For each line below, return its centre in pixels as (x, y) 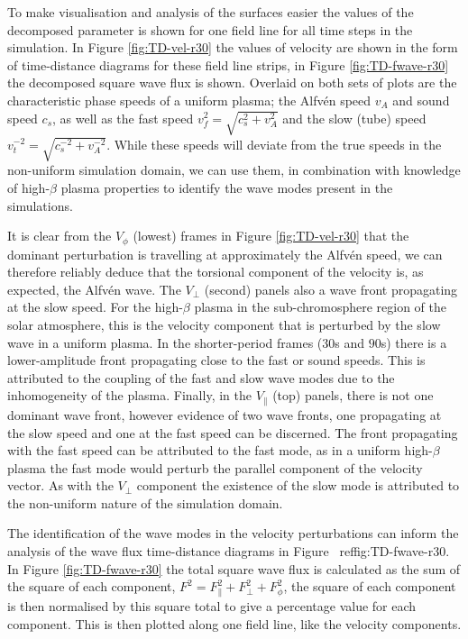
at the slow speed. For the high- (95, 307)
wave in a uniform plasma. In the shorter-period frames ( (165, 342)
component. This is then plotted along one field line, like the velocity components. (234, 623)
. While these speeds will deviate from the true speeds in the (274, 144)
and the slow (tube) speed (354, 118)
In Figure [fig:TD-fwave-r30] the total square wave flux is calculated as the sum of (234, 568)
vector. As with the (60, 485)
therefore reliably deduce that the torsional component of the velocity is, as (216, 272)
